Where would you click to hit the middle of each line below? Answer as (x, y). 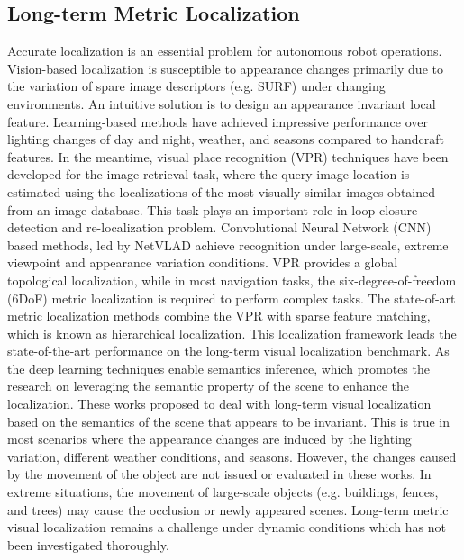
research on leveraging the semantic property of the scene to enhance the (209, 386)
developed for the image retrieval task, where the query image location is (209, 174)
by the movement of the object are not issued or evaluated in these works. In (219, 474)
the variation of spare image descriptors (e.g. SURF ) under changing (196, 86)
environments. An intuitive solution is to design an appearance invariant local (222, 103)
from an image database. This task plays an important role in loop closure (213, 209)
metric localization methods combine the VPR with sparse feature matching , (219, 316)
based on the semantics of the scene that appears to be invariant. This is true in (229, 421)
